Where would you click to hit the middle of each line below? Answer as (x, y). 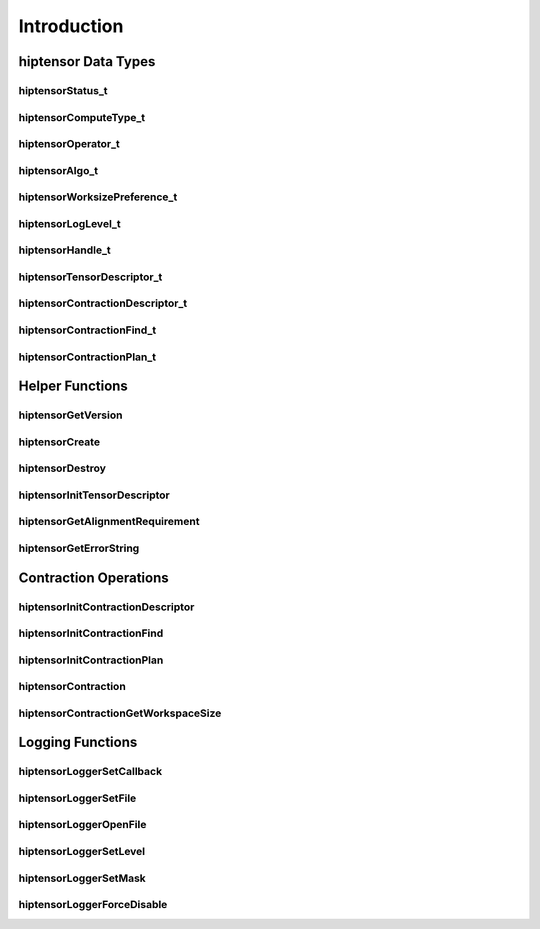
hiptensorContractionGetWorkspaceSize (120, 713)
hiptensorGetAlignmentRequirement (109, 522)
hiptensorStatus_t (63, 90)
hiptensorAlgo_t (58, 170)
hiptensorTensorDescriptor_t (90, 277)
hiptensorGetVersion (70, 415)
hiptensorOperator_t (69, 144)
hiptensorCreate (59, 442)
